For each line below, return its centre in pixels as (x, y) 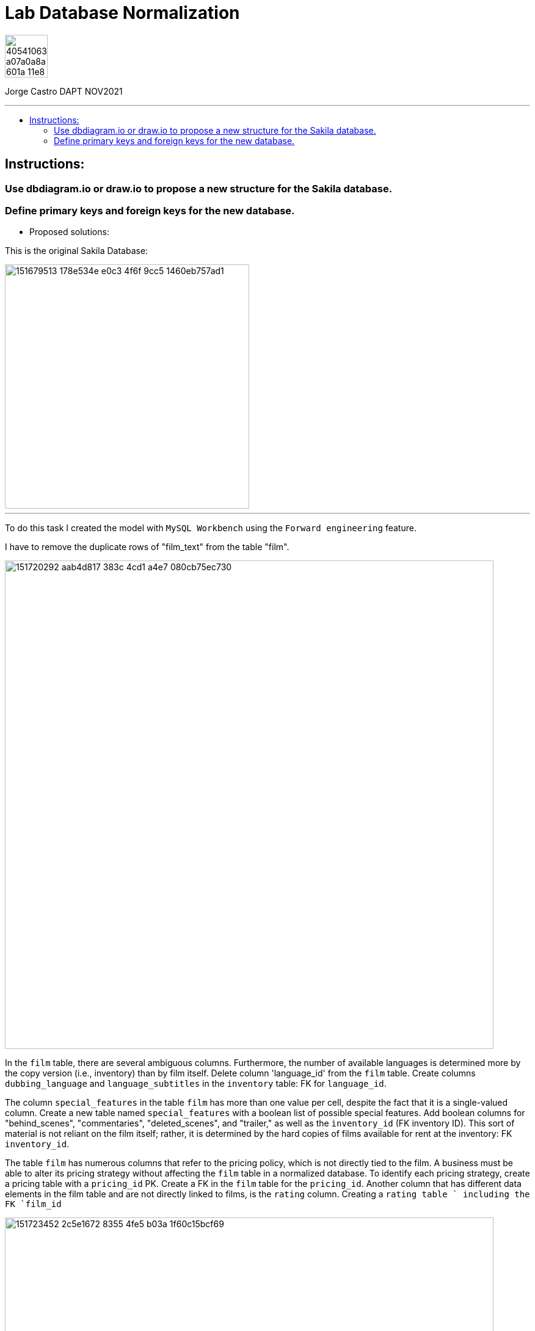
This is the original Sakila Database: (77, 251)
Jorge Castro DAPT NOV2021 (64, 91)
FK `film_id (33, 1204)
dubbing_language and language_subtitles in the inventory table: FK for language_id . (196, 1084)
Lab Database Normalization (122, 13)
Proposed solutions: (69, 232)
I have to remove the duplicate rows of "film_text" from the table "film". (147, 547)
